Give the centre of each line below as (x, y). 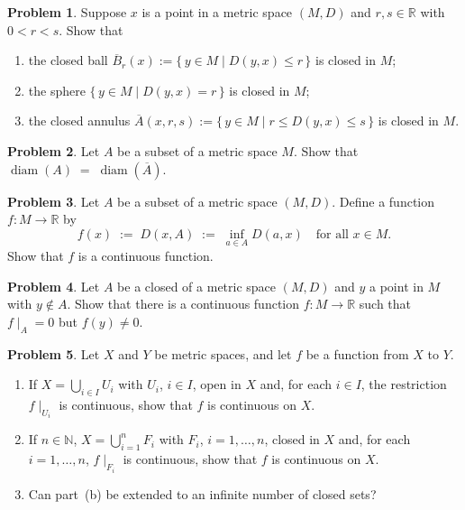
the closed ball (68, 60)
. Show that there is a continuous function (183, 304)
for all (332, 234)
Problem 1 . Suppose (67, 12)
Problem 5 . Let (54, 353)
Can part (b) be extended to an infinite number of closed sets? (202, 493)
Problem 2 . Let (54, 150)
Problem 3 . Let (54, 201)
